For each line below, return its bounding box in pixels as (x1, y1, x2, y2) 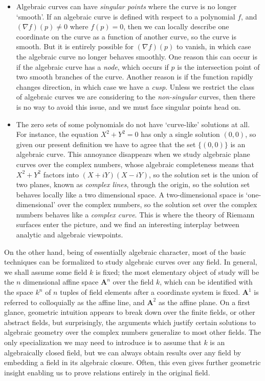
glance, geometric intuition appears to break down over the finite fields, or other (4, 307, 255, 317)
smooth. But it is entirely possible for (16, 41, 134, 52)
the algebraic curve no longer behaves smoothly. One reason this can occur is (16, 51, 257, 62)
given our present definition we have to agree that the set (16, 138, 196, 149)
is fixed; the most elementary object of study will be (96, 266, 259, 277)
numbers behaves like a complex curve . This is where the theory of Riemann (16, 209, 255, 219)
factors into (43, 169, 79, 179)
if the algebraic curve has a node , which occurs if (16, 61, 169, 72)
